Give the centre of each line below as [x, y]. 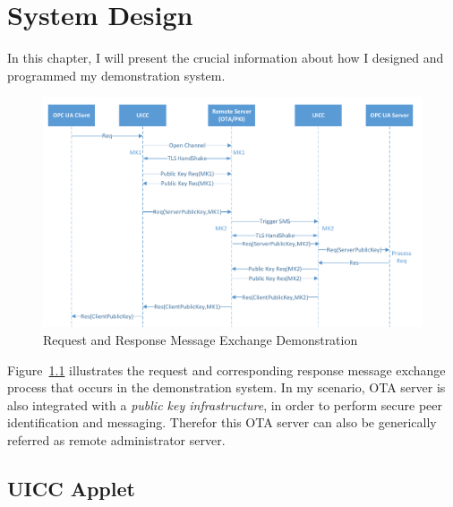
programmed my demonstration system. [116, 75]
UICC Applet [71, 488]
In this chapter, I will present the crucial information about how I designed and [226, 58]
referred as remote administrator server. [116, 440]
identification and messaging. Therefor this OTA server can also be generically [222, 422]
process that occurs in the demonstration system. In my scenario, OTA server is [226, 387]
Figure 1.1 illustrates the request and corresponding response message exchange [226, 370]
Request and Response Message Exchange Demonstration [201, 340]
